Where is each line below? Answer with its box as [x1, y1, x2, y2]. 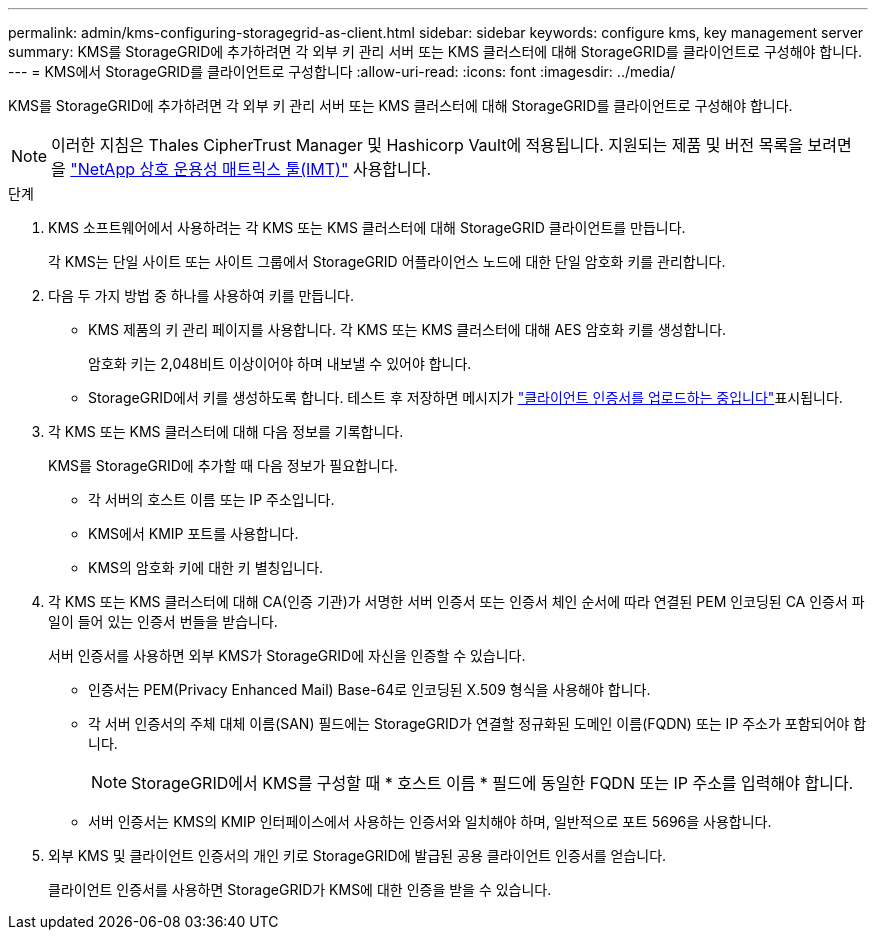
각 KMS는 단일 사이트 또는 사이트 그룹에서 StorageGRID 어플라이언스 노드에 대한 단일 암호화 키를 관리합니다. [48, 253, 726, 270]
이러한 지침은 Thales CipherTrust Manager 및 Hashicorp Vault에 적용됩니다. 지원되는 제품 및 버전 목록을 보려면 [51, 135, 852, 155]
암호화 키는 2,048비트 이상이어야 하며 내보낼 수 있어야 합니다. [88, 355, 472, 372]
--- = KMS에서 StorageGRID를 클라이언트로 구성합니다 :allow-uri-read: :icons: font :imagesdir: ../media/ [8, 63, 676, 80]
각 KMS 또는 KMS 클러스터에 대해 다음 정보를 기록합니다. [48, 423, 404, 440]
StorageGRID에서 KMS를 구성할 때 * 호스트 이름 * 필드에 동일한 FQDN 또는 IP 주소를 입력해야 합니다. [131, 773, 854, 793]
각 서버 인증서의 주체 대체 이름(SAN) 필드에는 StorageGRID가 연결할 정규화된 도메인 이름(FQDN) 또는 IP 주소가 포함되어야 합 [88, 715, 867, 732]
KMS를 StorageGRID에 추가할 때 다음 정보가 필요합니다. [48, 457, 398, 474]
